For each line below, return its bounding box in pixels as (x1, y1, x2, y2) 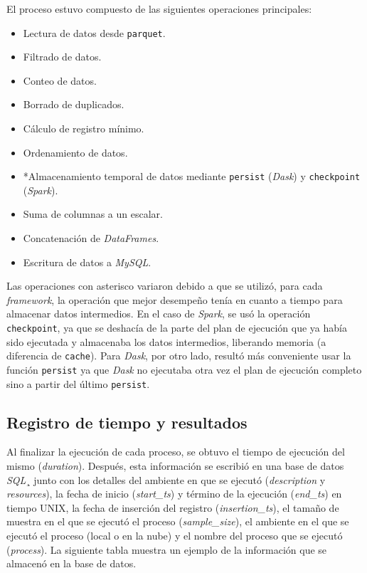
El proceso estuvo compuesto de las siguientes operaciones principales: (6, 1, 312, 16)
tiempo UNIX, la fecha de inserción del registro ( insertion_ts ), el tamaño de (6, 500, 339, 515)
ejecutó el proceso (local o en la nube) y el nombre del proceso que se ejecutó (6, 528, 343, 543)
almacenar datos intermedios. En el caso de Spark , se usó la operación (6, 306, 311, 321)
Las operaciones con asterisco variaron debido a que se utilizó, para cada (6, 278, 323, 293)
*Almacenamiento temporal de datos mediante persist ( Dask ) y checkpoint (23, 169, 361, 184)
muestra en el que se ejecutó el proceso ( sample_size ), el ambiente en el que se (6, 514, 349, 529)
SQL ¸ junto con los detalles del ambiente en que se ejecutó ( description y (6, 472, 326, 487)
